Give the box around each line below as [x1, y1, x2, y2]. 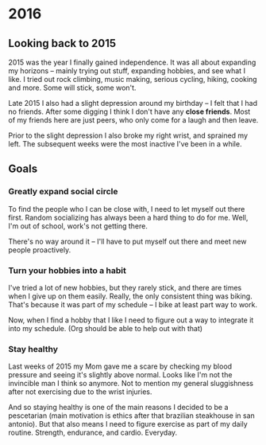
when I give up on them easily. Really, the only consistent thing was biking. [8, 291, 253, 301]
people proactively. [8, 244, 71, 255]
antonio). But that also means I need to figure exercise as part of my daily [8, 420, 248, 429]
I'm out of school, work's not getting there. [8, 221, 148, 231]
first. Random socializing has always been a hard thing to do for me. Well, [8, 213, 249, 222]
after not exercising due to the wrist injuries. [8, 387, 152, 396]
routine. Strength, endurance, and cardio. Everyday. [8, 427, 178, 438]
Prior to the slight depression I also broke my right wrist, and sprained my [8, 131, 249, 140]
